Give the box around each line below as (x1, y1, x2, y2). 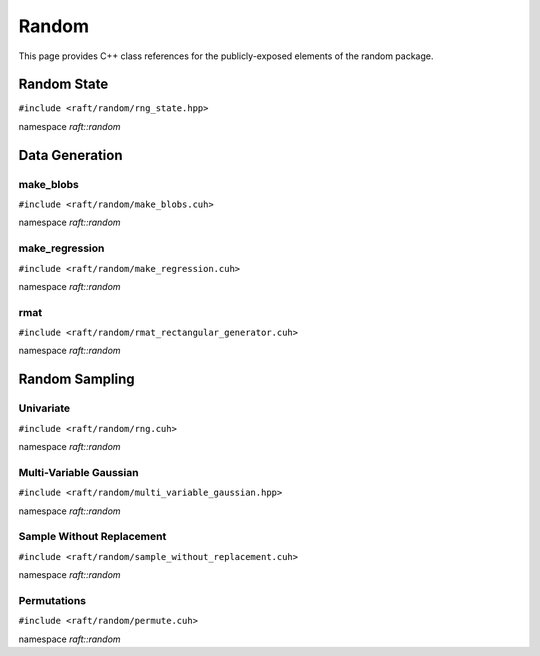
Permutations (18, 593, 87, 607)
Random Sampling (18, 371, 135, 388)
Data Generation (18, 146, 123, 164)
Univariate (18, 401, 70, 415)
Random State (18, 76, 109, 93)
